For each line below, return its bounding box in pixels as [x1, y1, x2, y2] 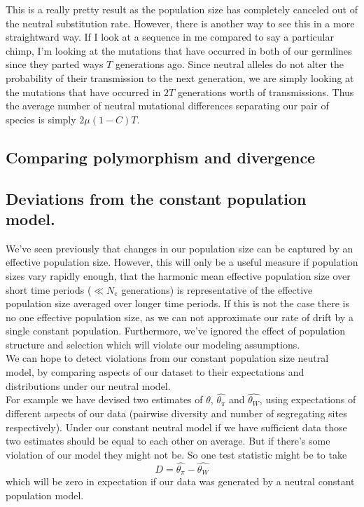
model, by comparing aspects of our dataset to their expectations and [6, 365, 304, 379]
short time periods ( [6, 282, 92, 297]
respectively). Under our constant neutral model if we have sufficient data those [6, 419, 347, 434]
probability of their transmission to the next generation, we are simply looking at [6, 70, 354, 85]
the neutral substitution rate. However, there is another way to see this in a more [6, 15, 355, 30]
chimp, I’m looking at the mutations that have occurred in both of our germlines [6, 43, 352, 58]
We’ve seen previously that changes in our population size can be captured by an [6, 241, 353, 255]
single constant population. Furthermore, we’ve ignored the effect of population [6, 323, 346, 338]
